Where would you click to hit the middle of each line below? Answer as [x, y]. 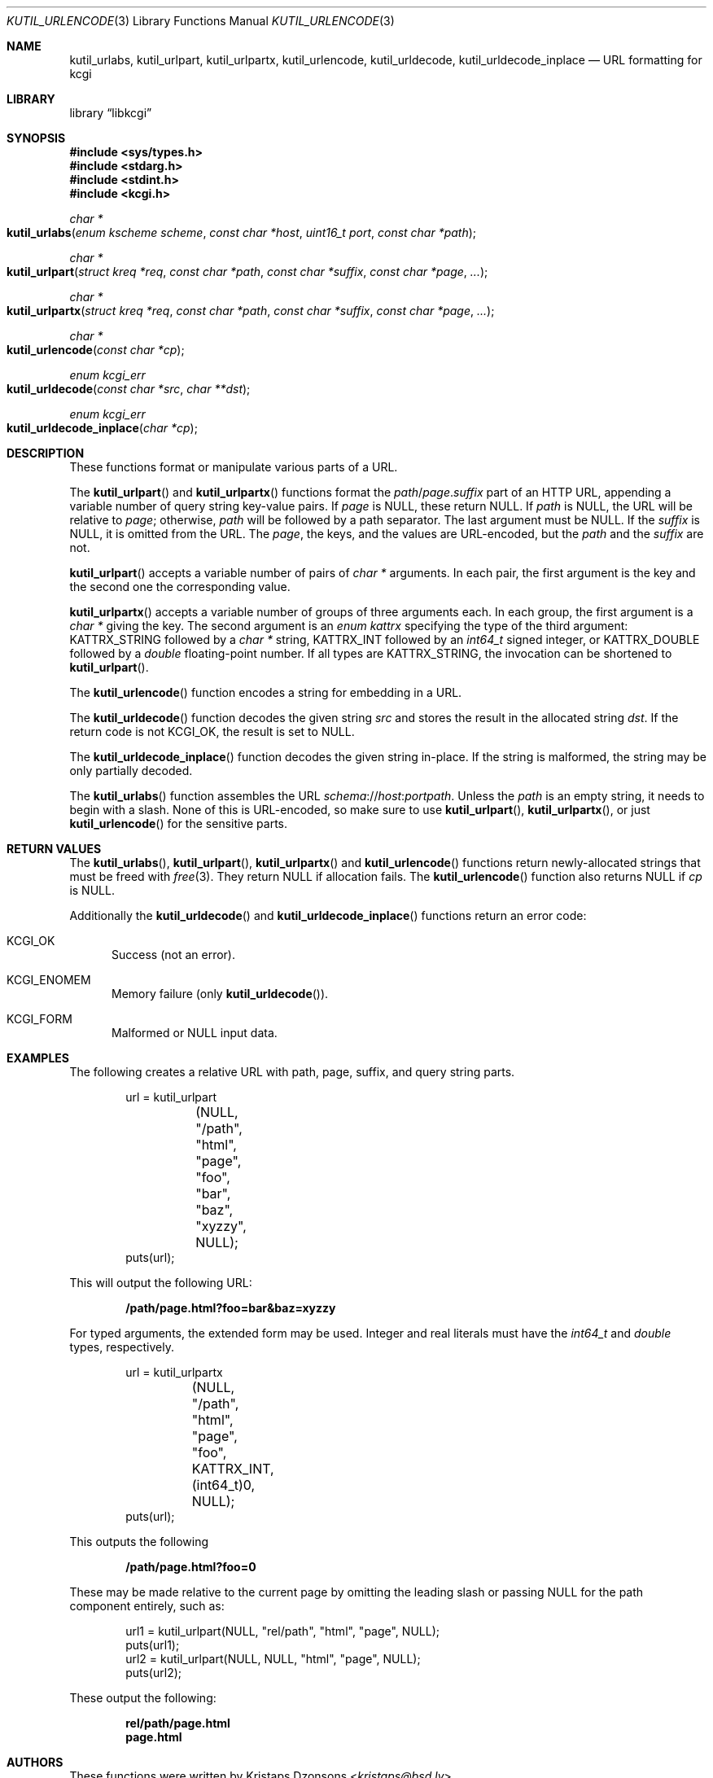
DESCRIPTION [46, 453]
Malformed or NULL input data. [195, 1033]
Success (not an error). [173, 955]
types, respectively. [122, 1347]
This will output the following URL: [161, 1283]
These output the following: [143, 1698]
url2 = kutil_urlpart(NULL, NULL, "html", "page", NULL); [273, 1659]
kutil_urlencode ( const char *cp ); [96, 350]
